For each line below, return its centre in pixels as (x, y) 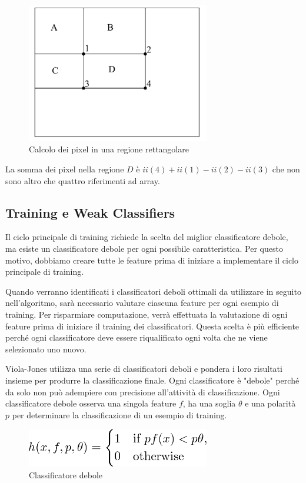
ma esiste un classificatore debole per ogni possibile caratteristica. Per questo (144, 248)
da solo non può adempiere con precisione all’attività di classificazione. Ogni (143, 392)
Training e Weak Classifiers (90, 212)
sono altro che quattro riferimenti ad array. (83, 180)
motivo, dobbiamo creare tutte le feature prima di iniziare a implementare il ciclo (152, 260)
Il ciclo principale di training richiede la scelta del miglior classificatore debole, (147, 237)
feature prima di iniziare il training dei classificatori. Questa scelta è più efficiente (152, 326)
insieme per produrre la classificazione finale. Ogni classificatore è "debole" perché (152, 380)
